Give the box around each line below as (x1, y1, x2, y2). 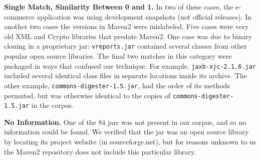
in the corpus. (31, 100, 74, 110)
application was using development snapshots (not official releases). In (37, 11, 252, 22)
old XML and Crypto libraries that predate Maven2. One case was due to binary (4, 31, 252, 41)
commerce (4, 11, 35, 22)
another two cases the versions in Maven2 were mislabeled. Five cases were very (4, 21, 249, 32)
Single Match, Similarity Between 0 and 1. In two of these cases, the (4, 2, 233, 12)
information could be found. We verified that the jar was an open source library (4, 126, 249, 137)
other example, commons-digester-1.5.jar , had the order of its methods (4, 80, 230, 90)
